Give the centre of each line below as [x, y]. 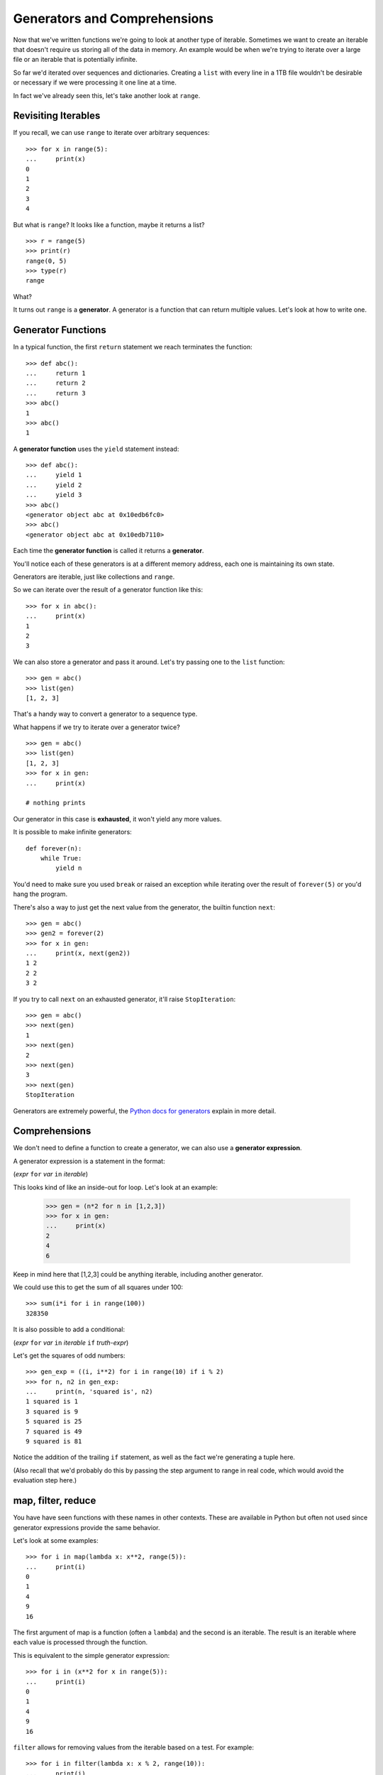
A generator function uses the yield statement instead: [96, 449]
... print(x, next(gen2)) [78, 954]
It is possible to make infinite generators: [73, 832]
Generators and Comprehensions [113, 18]
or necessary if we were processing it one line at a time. [95, 82]
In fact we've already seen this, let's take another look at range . [107, 95]
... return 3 [56, 393]
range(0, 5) [46, 261]
